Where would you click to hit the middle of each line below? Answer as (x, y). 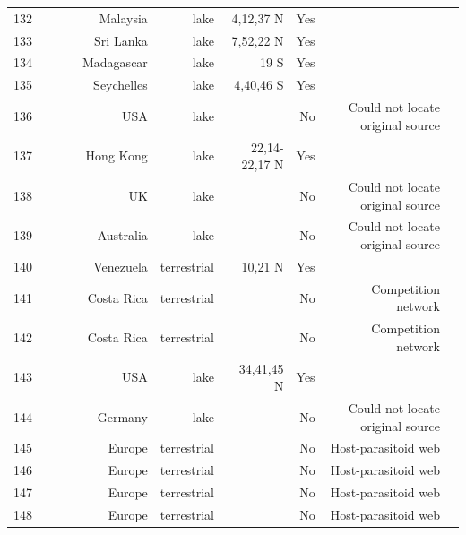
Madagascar (115, 62)
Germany (122, 416)
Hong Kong (116, 155)
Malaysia (123, 17)
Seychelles (121, 85)
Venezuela (121, 266)
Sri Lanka (121, 40)
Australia (122, 235)
